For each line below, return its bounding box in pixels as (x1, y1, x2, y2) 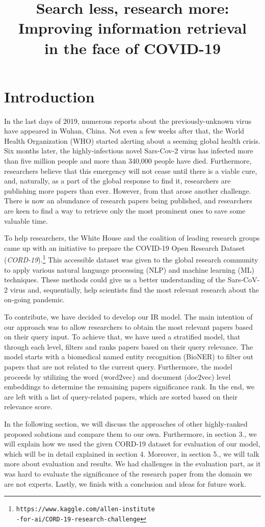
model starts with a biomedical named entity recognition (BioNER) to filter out (4, 351, 254, 362)
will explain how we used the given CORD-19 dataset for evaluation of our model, (4, 438, 260, 449)
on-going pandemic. (4, 294, 65, 305)
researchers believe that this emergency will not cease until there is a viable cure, (4, 165, 257, 176)
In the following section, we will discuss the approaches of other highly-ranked (4, 418, 248, 429)
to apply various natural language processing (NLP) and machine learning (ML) (4, 264, 255, 275)
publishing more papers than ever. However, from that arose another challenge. (4, 185, 251, 196)
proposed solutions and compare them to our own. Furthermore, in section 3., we (4, 428, 257, 439)
